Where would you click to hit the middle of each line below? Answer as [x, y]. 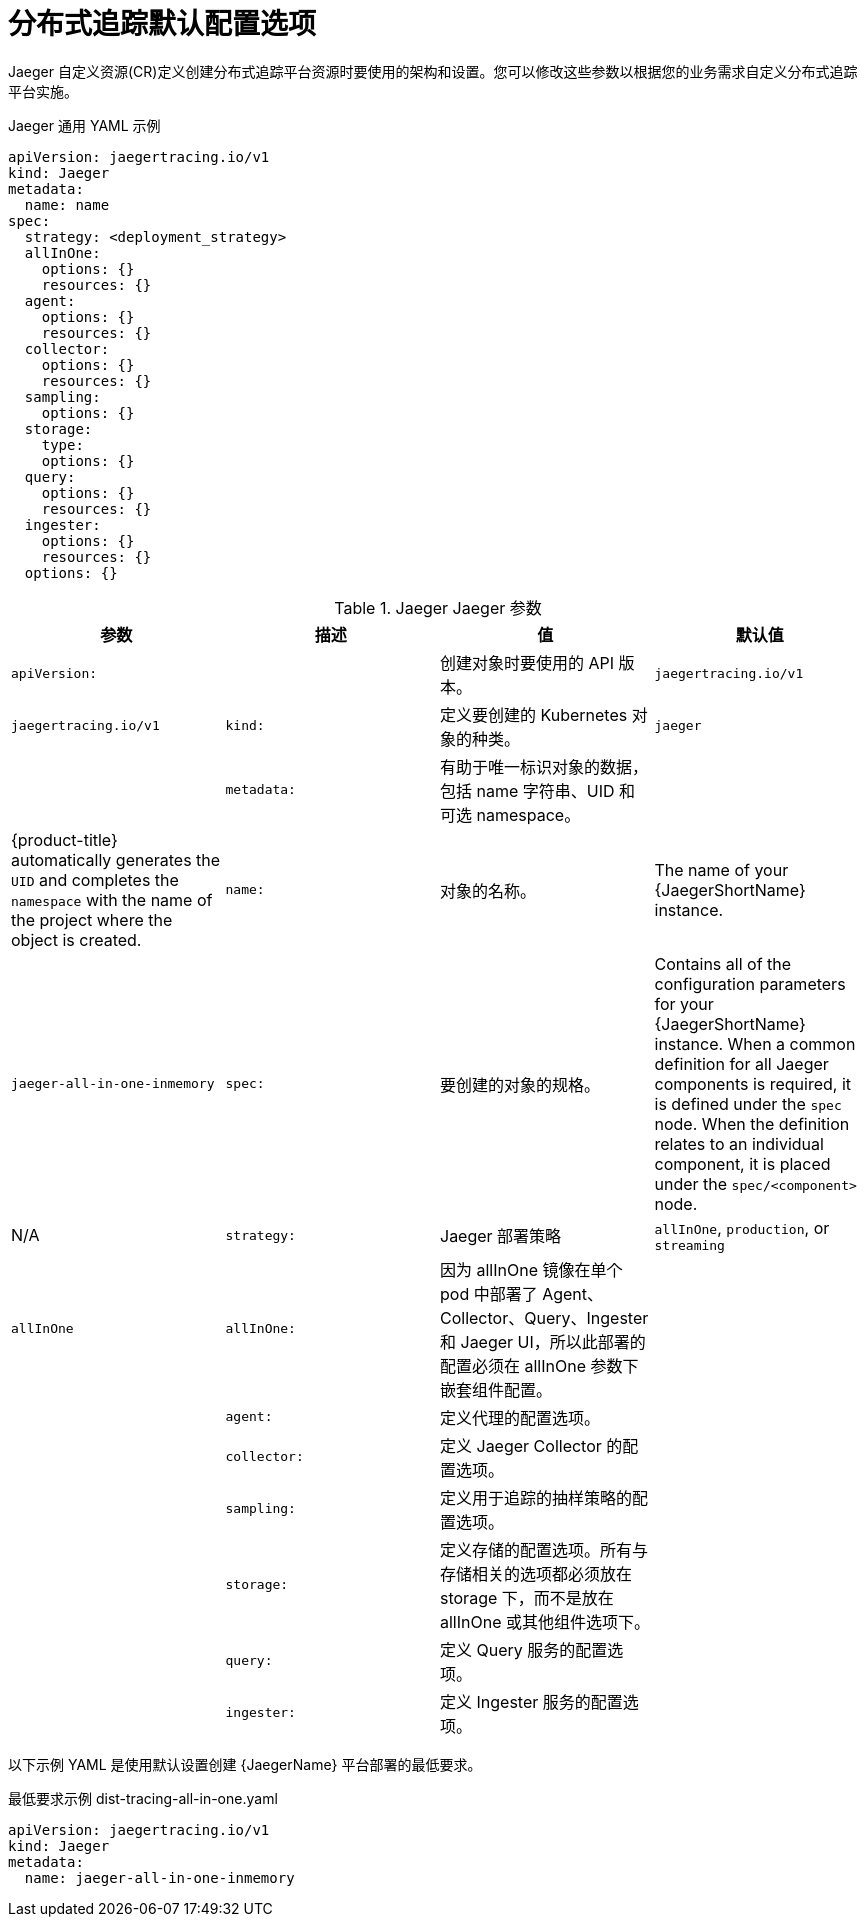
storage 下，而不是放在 [527, 1597]
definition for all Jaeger [741, 1063]
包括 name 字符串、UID [527, 790]
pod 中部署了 [489, 1293]
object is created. [76, 939]
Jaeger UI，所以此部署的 [553, 1341]
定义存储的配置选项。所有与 [544, 1549]
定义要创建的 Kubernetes [534, 714]
